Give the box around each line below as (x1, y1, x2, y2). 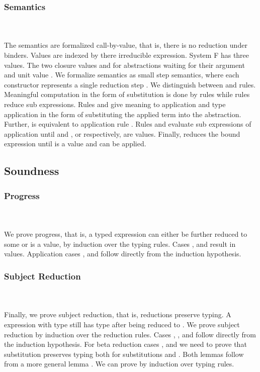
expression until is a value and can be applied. (4, 138, 146, 149)
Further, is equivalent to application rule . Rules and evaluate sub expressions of (4, 119, 251, 129)
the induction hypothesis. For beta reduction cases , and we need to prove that (4, 339, 247, 349)
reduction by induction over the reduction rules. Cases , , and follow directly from (4, 329, 256, 339)
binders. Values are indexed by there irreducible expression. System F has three (4, 50, 249, 60)
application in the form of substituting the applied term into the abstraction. (4, 109, 241, 119)
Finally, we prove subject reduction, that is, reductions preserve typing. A (4, 309, 231, 320)
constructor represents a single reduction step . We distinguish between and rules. (4, 79, 256, 89)
